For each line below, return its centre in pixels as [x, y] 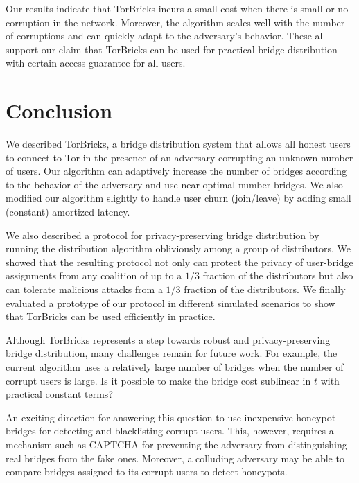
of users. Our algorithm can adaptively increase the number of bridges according [176, 171]
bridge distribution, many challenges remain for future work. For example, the [172, 353]
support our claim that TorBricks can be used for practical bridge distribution [172, 49]
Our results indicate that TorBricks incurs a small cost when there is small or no [177, 8]
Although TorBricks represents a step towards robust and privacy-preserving [168, 339]
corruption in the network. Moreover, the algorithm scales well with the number [175, 22]
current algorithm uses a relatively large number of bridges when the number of [175, 367]
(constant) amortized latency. [68, 212]
